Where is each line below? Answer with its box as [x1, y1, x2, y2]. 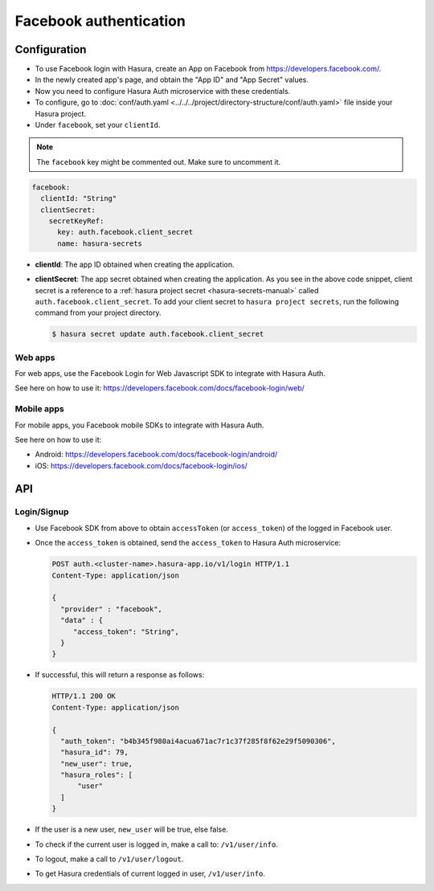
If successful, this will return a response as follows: [35, 670, 205, 680]
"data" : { [60, 615, 104, 625]
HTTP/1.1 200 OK [51, 692, 117, 701]
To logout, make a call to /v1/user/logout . [35, 854, 184, 864]
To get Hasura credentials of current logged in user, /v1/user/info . [35, 869, 265, 879]
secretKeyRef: [48, 216, 104, 225]
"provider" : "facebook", [60, 604, 162, 614]
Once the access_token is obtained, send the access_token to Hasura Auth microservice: [35, 538, 342, 548]
